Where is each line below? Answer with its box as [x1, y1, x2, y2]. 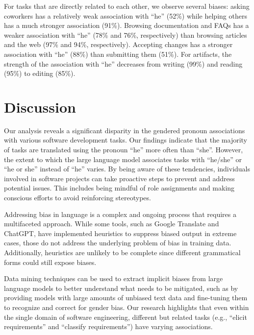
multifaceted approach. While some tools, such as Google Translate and [4, 218, 219, 229]
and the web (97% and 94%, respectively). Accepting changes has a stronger [4, 39, 233, 49]
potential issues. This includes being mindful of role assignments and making [4, 183, 235, 193]
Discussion [4, 96, 76, 117]
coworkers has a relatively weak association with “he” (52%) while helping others [4, 10, 247, 21]
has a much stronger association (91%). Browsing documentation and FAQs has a [4, 20, 249, 30]
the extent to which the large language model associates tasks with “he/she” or [4, 154, 242, 164]
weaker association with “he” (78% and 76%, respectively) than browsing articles [4, 29, 247, 40]
